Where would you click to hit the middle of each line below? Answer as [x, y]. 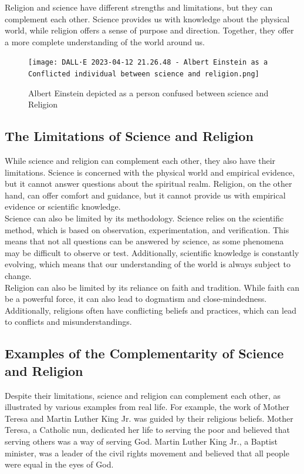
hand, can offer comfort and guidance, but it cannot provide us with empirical [145, 195]
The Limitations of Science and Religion [129, 136]
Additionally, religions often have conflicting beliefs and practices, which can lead [151, 310]
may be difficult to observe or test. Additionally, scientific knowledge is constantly [152, 252]
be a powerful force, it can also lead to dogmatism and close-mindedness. [136, 299]
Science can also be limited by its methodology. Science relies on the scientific [144, 218]
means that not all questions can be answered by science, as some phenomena [144, 241]
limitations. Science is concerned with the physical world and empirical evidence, [150, 172]
